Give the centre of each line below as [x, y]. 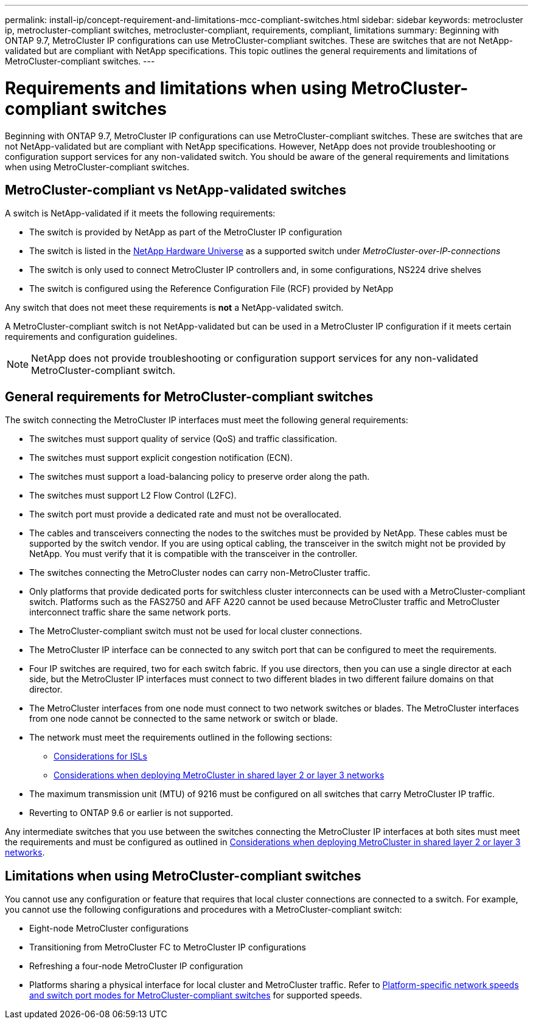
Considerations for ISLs [100, 756]
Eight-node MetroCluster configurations [109, 929]
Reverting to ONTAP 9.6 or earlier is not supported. [131, 813]
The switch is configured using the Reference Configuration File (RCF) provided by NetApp [211, 289]
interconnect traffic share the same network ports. [130, 612]
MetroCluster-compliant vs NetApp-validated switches [176, 190]
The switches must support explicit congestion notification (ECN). [161, 458]
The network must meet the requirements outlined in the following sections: [181, 738]
